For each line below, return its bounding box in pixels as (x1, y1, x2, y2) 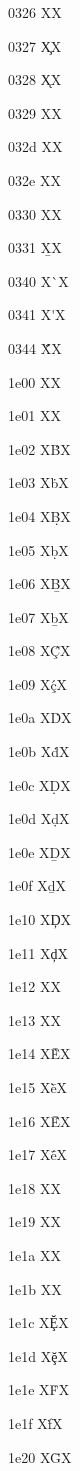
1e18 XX (8, 1177, 61, 1198)
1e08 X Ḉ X (8, 640, 71, 661)
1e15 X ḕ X (8, 1077, 68, 1097)
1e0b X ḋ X (8, 741, 70, 762)
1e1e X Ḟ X (8, 1379, 70, 1400)
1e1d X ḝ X (8, 1345, 68, 1366)
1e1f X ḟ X (8, 1412, 63, 1433)
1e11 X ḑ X (8, 942, 68, 963)
